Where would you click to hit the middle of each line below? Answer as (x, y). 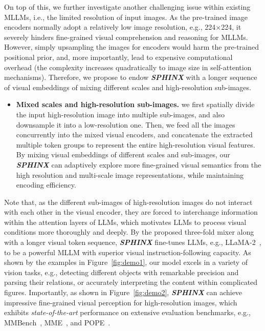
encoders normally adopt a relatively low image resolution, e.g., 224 (110, 27)
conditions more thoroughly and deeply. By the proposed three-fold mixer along (129, 232)
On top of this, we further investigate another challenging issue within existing (127, 7)
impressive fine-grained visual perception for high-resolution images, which (121, 302)
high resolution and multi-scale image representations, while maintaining (130, 174)
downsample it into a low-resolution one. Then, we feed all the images (126, 124)
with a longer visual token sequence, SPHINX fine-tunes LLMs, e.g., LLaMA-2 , (133, 242)
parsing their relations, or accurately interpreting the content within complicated (131, 282)
